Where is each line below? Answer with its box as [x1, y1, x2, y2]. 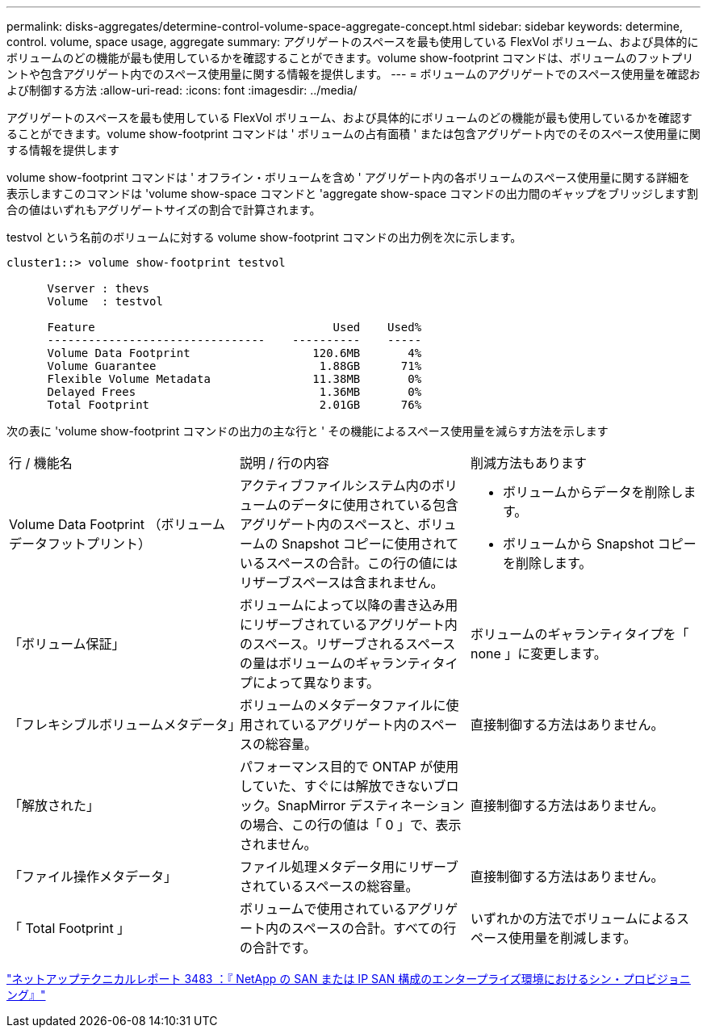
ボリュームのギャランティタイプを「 [470, 626, 689, 642]
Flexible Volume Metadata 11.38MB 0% [47, 372, 422, 385]
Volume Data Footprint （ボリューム [9, 516, 226, 532]
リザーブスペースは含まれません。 [239, 574, 444, 591]
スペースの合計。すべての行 [291, 920, 457, 936]
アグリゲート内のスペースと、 [239, 516, 418, 532]
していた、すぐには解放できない [239, 778, 433, 794]
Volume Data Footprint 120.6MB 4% [47, 347, 422, 359]
